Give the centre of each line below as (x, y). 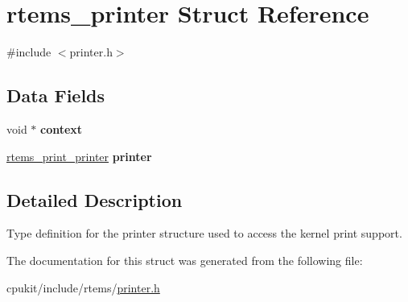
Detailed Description (95, 199)
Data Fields (56, 95)
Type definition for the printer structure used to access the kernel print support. (204, 233)
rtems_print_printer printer (79, 156)
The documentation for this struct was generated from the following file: (185, 260)
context (62, 128)
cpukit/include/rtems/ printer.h (83, 287)
